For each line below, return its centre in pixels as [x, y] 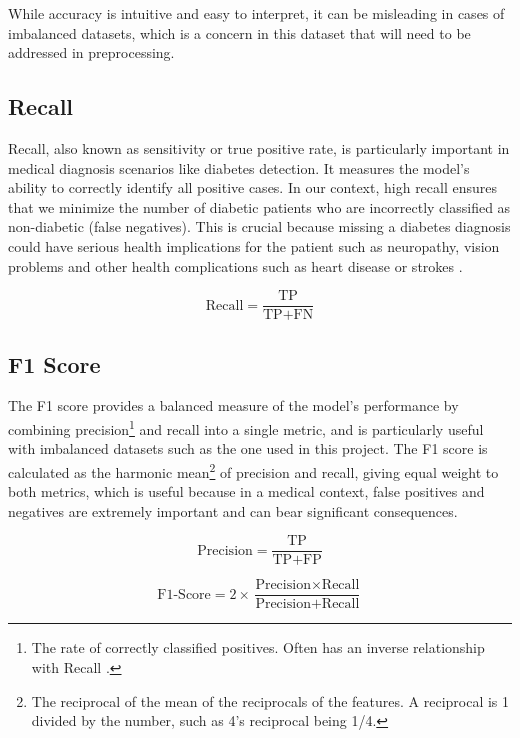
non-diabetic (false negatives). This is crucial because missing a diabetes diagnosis [259, 226]
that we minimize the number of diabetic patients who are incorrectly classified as [259, 206]
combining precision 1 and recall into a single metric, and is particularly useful [246, 427]
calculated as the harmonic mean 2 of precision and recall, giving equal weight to [253, 470]
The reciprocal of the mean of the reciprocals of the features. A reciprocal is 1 [270, 700]
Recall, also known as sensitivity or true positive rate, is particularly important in [259, 147]
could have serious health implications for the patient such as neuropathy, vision [254, 245]
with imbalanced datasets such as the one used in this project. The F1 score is [248, 448]
